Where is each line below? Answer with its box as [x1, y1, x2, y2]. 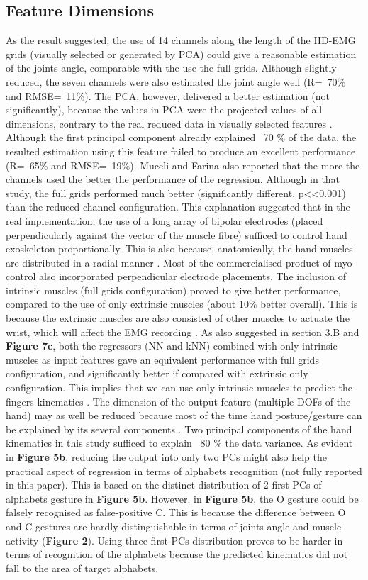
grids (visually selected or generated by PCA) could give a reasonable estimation [6, 46, 357, 61]
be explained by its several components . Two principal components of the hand [6, 421, 352, 436]
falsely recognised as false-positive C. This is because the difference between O [6, 505, 346, 520]
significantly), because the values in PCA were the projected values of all [6, 102, 323, 117]
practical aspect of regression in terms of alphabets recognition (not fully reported [6, 463, 362, 478]
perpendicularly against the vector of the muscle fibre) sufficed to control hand [6, 227, 347, 242]
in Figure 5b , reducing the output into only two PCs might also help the [6, 450, 328, 464]
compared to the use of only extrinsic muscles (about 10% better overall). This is [6, 296, 358, 311]
